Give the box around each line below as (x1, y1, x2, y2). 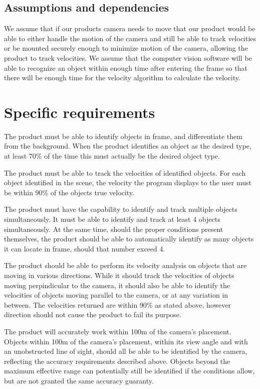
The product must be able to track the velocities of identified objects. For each (4, 167, 246, 178)
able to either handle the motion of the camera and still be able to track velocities (4, 33, 256, 43)
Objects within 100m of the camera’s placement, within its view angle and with (4, 336, 248, 346)
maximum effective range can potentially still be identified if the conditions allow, (4, 365, 255, 376)
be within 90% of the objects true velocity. (4, 187, 134, 197)
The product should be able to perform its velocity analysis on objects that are (4, 260, 247, 271)
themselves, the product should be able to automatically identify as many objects (4, 233, 254, 244)
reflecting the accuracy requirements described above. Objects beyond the (4, 355, 230, 366)
